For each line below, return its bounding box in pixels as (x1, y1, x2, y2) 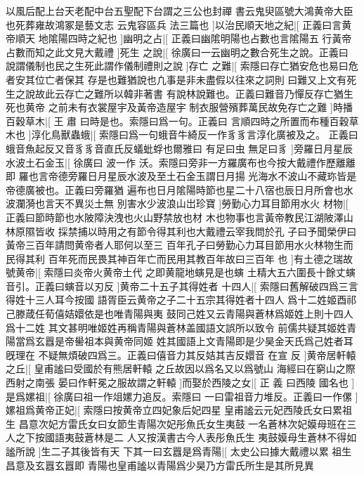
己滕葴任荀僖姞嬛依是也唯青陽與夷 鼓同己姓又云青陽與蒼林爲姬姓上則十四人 (6, 306, 353, 321)
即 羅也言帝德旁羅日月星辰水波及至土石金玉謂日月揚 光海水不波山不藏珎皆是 (6, 169, 357, 183)
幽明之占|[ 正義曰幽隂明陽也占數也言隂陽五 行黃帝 (123, 31, 352, 46)
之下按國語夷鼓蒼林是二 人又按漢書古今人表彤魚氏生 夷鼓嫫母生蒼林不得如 (15, 430, 357, 445)
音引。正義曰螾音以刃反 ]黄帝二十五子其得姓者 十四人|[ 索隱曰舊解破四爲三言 (6, 278, 358, 293)
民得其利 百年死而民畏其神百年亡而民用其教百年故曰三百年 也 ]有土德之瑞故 (6, 251, 353, 266)
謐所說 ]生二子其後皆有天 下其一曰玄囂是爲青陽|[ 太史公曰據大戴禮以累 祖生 (6, 444, 352, 458)
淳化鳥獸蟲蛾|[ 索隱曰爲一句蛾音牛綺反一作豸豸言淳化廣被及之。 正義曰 (31, 127, 358, 142)
